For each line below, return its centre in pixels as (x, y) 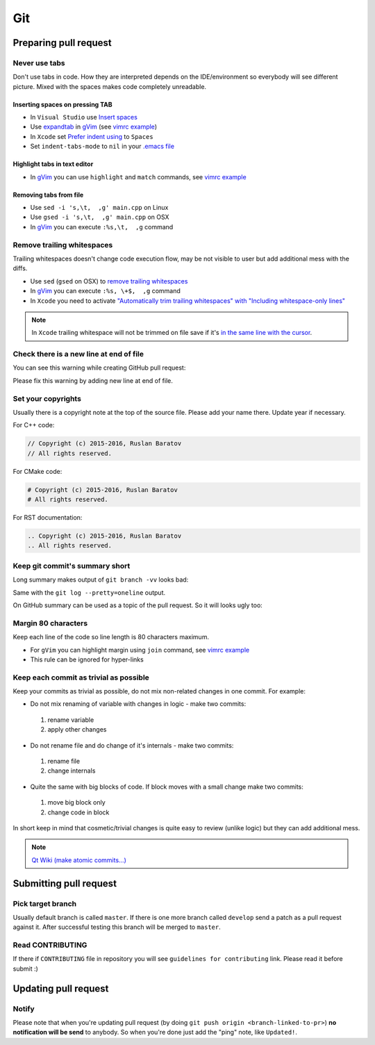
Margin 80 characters (50, 623)
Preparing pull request (62, 43)
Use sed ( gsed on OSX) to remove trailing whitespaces (109, 281)
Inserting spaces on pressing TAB (62, 104)
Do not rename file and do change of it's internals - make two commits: (132, 745)
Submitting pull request (65, 883)
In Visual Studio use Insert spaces (84, 117)
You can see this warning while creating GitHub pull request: (99, 368)
